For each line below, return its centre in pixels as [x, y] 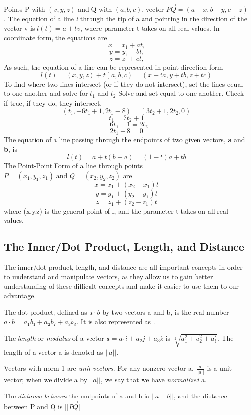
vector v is [19, 28]
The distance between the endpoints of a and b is [77, 396]
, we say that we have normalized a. [153, 379]
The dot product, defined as [45, 312]
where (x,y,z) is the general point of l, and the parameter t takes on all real [116, 210]
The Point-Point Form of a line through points [73, 166]
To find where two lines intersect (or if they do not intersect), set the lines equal [124, 83]
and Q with [95, 9]
